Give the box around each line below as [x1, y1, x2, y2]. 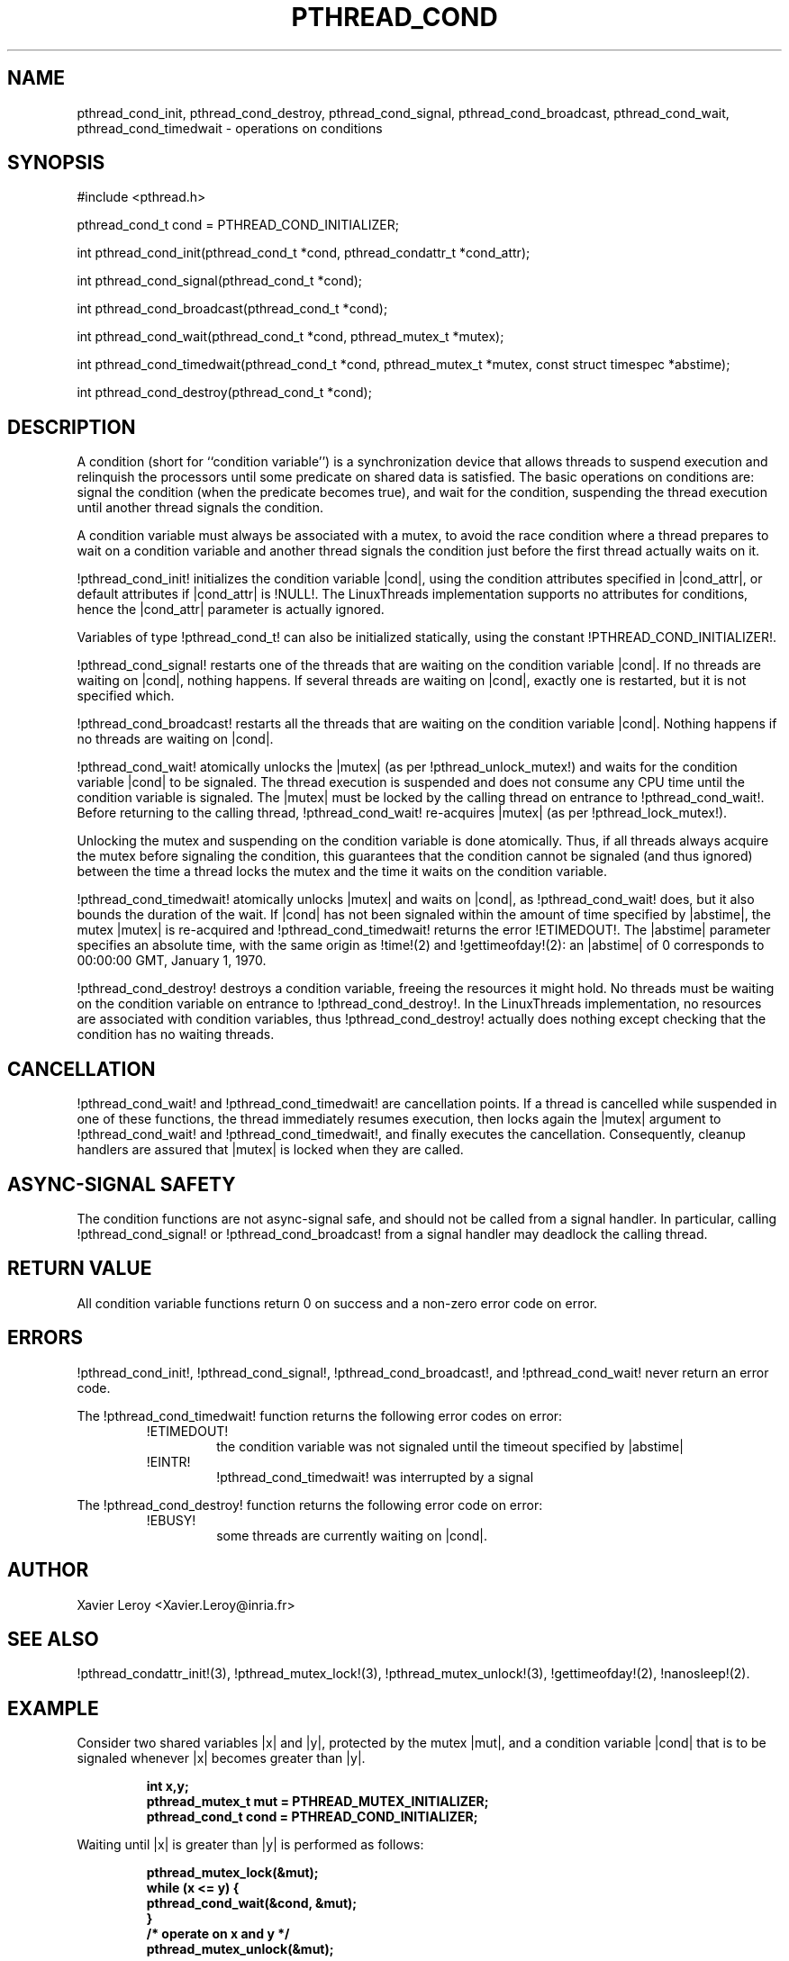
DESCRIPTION [7, 415, 136, 438]
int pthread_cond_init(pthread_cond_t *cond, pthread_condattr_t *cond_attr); [77, 245, 531, 261]
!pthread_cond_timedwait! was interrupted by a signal [216, 1468, 534, 1485]
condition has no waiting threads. [77, 1026, 275, 1043]
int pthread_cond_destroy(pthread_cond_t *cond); [77, 384, 372, 401]
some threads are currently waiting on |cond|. [216, 1527, 488, 1543]
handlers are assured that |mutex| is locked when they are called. [77, 1142, 464, 1158]
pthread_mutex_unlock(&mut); [146, 1941, 334, 1957]
